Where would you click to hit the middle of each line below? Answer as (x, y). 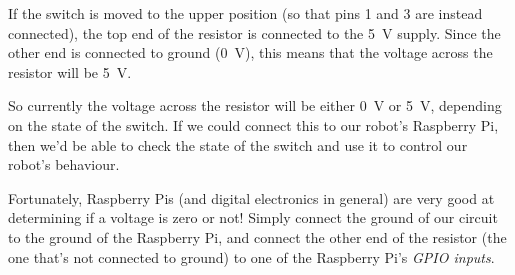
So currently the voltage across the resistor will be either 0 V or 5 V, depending (255, 105)
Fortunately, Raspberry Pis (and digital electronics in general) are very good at (251, 197)
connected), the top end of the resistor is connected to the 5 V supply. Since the (254, 32)
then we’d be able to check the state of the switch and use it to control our (238, 144)
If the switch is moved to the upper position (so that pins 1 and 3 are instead (245, 13)
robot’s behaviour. (64, 164)
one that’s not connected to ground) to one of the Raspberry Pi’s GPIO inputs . (251, 256)
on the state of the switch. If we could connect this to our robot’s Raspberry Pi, (253, 124)
